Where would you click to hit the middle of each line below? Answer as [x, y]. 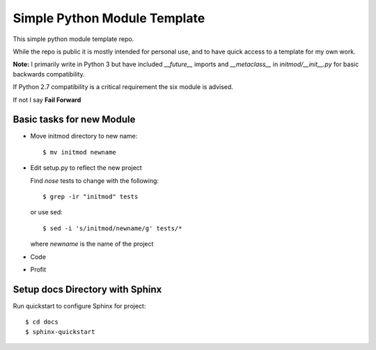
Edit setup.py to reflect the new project [86, 168]
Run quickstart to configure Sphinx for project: [79, 305]
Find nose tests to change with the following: [95, 180]
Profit [38, 269]
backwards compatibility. [49, 74]
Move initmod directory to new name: [84, 136]
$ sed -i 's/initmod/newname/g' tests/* [112, 228]
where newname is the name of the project [92, 244]
